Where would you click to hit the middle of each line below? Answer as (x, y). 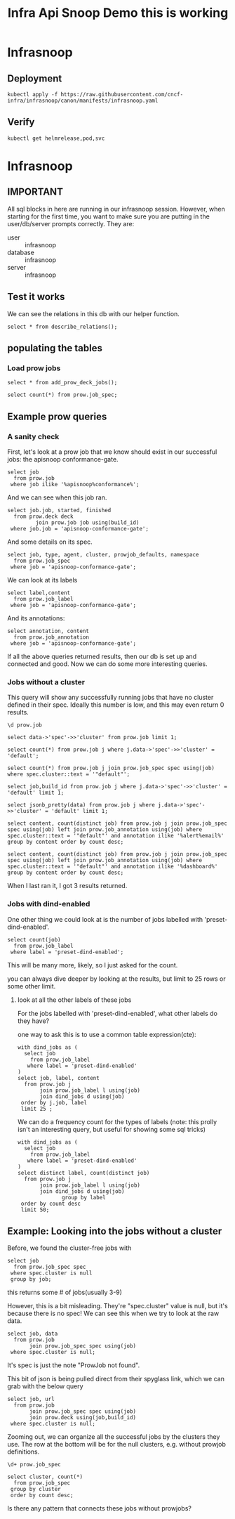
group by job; (31, 1279)
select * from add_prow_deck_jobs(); (62, 383)
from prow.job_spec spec (50, 1267)
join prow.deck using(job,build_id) (83, 1418)
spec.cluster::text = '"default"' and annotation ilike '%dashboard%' (113, 867)
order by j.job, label (54, 1102)
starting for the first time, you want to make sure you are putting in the (109, 216)
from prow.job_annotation (52, 637)
